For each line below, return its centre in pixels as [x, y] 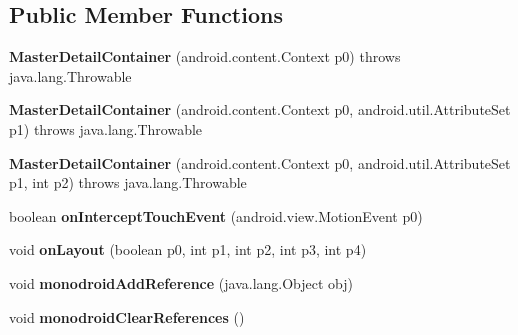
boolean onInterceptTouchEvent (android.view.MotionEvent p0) [216, 215]
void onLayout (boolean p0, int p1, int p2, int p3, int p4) [188, 249]
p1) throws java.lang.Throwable [106, 128]
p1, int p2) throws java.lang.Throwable [128, 182]
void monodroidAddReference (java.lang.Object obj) [181, 282]
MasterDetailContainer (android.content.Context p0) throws [205, 56]
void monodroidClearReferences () [127, 316]
